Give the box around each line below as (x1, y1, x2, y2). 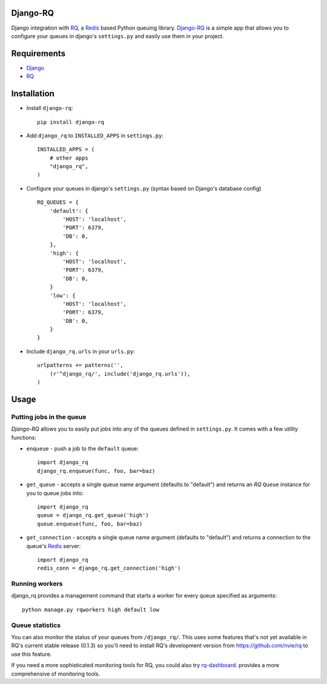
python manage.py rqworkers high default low (22, 606, 160, 613)
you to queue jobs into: (26, 489, 84, 497)
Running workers (11, 579, 63, 588)
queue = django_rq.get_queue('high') (37, 512, 150, 519)
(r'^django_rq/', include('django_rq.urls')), (49, 370, 191, 377)
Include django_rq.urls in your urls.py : (26, 348, 136, 355)
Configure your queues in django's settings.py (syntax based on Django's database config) (26, 184, 262, 192)
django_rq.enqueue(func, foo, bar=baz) (37, 467, 156, 474)
